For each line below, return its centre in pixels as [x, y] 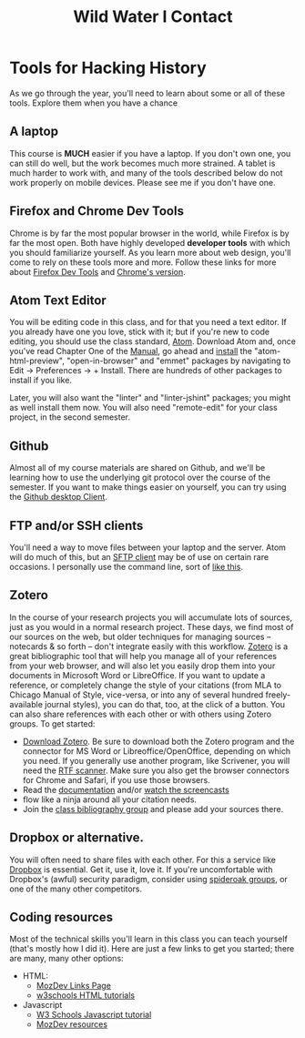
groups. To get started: [52, 723]
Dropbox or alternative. [76, 838]
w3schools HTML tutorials [85, 995]
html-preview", [37, 361]
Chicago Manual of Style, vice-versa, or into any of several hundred [137, 695]
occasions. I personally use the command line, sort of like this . [127, 567]
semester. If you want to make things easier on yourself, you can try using [148, 487]
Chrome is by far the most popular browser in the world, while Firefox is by [149, 233]
